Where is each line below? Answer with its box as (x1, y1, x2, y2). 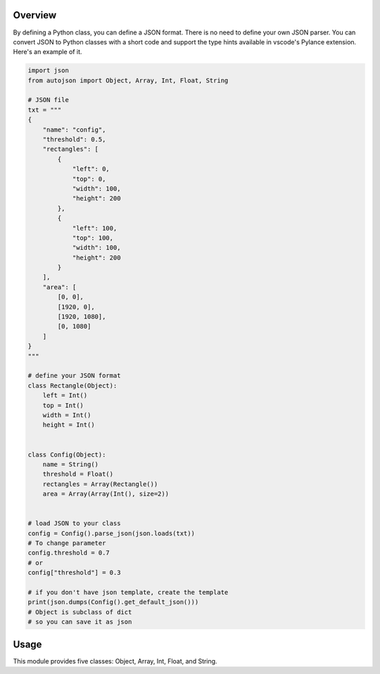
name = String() (42, 460, 99, 468)
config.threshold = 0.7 (27, 549, 110, 557)
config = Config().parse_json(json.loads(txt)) (27, 529, 195, 538)
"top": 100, (72, 234, 114, 242)
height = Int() (42, 421, 95, 429)
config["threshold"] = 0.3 (27, 568, 121, 577)
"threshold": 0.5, (42, 136, 106, 144)
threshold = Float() (42, 470, 114, 478)
